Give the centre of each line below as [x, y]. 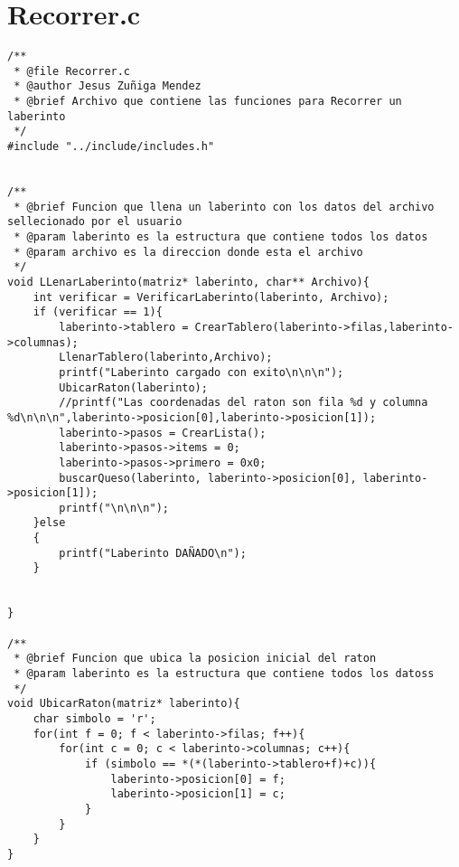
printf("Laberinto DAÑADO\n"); [153, 553]
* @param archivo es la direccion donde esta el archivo [188, 252]
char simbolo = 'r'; [94, 719]
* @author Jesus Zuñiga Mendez [108, 86]
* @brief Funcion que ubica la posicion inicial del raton [195, 659]
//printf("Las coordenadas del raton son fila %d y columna [244, 403]
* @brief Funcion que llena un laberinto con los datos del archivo [224, 207]
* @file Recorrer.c [72, 71]
